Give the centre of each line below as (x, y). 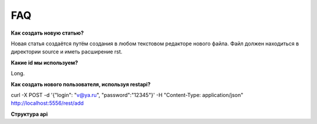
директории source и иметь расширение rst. (67, 52)
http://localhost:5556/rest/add (47, 103)
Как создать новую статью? (47, 33)
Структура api (29, 114)
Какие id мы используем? (45, 62)
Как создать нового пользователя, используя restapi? (81, 84)
